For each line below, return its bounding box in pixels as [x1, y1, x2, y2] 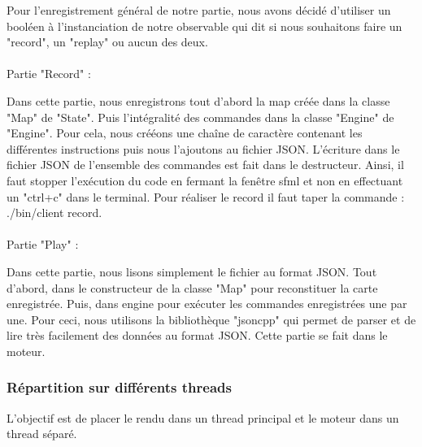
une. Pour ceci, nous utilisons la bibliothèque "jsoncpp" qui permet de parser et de [7, 310, 416, 328]
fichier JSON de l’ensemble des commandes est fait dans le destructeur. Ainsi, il [7, 156, 404, 173]
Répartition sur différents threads [7, 377, 232, 397]
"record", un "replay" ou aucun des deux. [7, 33, 208, 50]
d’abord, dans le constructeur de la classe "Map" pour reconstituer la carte [7, 279, 378, 296]
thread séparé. [7, 425, 77, 442]
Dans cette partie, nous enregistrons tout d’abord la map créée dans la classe [7, 92, 390, 109]
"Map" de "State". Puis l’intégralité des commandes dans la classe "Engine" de [7, 108, 394, 125]
